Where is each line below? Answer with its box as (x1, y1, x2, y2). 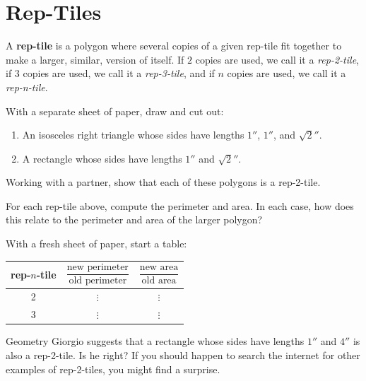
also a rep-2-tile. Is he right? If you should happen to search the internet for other (6, 348, 360, 362)
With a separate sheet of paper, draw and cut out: (6, 103, 224, 118)
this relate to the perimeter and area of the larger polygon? (6, 212, 263, 227)
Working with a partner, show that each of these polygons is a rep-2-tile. (6, 175, 321, 189)
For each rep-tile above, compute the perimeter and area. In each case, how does (6, 198, 354, 213)
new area (139, 262, 179, 273)
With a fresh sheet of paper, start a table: (6, 236, 187, 251)
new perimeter (66, 262, 129, 273)
